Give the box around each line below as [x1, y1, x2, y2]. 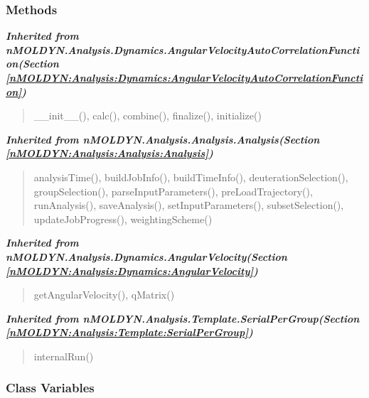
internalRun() [33, 348, 94, 363]
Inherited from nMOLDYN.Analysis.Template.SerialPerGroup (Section [6, 311, 360, 326]
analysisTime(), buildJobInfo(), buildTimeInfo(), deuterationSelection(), [33, 169, 348, 184]
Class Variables [6, 379, 95, 397]
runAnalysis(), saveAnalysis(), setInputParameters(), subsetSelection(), [33, 198, 344, 213]
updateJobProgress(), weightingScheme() [33, 211, 213, 226]
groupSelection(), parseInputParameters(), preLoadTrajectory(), [33, 183, 313, 198]
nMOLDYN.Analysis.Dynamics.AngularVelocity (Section [6, 249, 287, 264]
